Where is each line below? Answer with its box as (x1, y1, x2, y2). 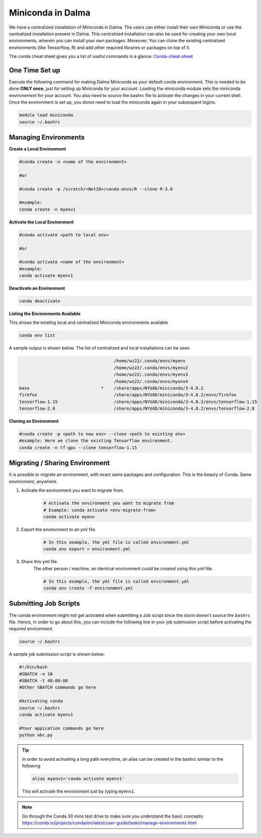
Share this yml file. (21, 559, 58, 565)
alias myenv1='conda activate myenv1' (32, 776, 125, 781)
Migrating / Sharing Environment (9, 459, 110, 467)
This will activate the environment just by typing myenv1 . (22, 788, 135, 794)
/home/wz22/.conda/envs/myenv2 (114, 365, 188, 370)
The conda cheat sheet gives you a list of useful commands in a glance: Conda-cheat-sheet (9, 53, 193, 59)
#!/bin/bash (19, 664, 48, 670)
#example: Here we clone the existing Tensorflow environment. (19, 438, 173, 444)
